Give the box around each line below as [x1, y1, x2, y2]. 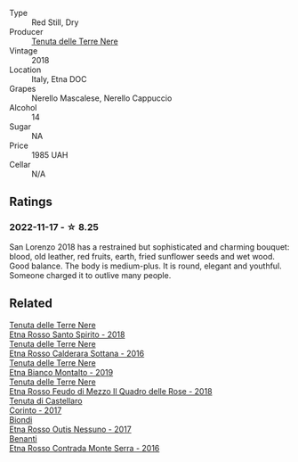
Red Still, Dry [31, 17, 79, 28]
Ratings [9, 194, 53, 210]
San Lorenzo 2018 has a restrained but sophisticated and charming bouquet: [9, 241, 290, 252]
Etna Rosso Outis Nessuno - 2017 [9, 424, 132, 434]
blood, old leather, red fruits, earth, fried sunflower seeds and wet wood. [9, 251, 276, 261]
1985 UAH [31, 150, 68, 160]
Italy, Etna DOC [31, 74, 87, 84]
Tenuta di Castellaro [9, 395, 83, 406]
